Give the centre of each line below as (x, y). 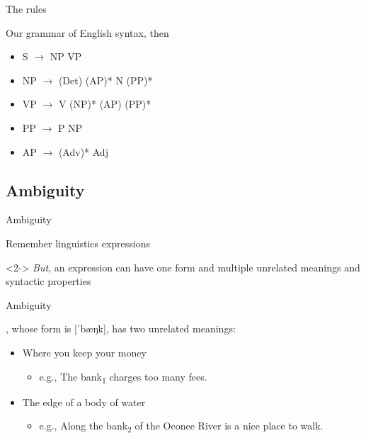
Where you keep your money (84, 352)
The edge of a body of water (84, 401)
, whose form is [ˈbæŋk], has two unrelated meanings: (121, 328)
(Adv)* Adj (83, 151)
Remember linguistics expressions (78, 243)
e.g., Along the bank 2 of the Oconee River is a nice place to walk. (181, 427)
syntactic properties (48, 281)
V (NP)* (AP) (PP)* (105, 104)
